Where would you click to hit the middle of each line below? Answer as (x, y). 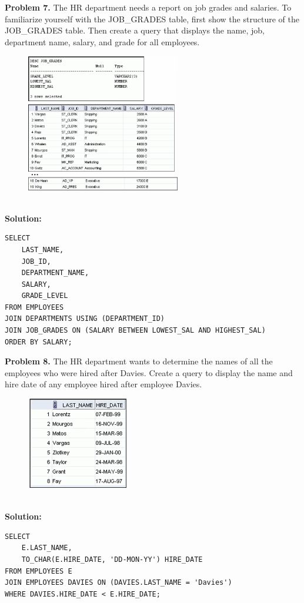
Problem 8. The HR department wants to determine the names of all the (139, 361)
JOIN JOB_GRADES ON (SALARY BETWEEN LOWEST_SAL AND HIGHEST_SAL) (135, 331)
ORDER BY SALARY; (39, 342)
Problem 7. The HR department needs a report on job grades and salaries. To (148, 7)
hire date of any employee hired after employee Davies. (103, 384)
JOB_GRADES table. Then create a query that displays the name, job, (135, 30)
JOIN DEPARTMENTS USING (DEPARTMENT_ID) (85, 319)
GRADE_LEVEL (45, 296)
